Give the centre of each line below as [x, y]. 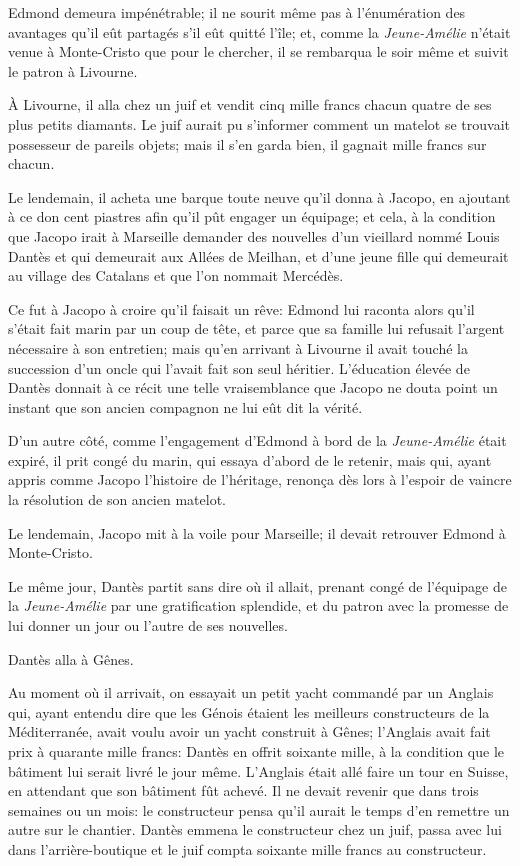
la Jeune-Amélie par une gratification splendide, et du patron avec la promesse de [258, 605]
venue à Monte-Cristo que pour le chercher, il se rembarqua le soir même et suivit [258, 51]
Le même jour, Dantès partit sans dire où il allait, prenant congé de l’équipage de [257, 585]
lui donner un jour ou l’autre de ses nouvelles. [148, 625]
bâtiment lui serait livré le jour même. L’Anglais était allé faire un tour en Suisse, [258, 770]
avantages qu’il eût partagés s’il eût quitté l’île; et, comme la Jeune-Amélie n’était [259, 31]
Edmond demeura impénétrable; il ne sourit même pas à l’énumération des [237, 12]
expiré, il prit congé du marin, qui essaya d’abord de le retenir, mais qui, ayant [250, 459]
